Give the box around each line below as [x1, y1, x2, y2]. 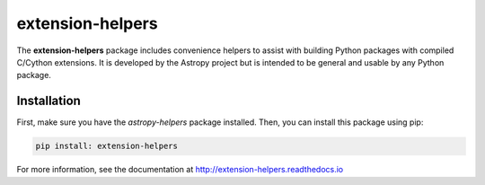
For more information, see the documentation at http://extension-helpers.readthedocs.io [16, 164, 344, 175]
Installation [16, 93, 81, 109]
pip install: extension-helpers [35, 141, 179, 152]
